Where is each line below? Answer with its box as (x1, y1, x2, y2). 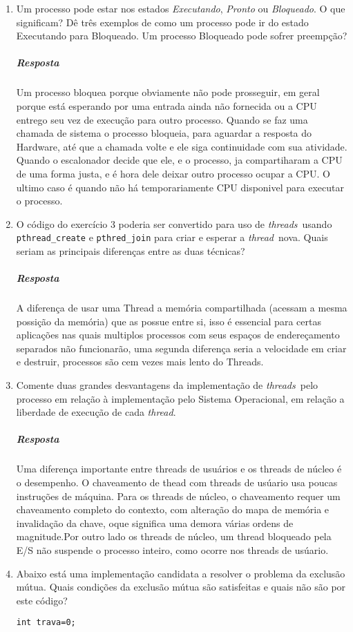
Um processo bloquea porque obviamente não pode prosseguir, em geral (16, 85, 320, 99)
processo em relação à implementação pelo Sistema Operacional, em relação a (16, 391, 345, 405)
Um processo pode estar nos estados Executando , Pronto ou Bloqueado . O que (16, 1, 345, 15)
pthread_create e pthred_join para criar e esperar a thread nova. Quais (16, 230, 328, 245)
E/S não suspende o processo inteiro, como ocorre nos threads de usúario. (16, 542, 329, 557)
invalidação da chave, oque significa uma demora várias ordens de (16, 515, 294, 530)
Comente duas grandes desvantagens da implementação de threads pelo (16, 378, 318, 392)
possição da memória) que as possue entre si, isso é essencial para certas (16, 314, 321, 328)
